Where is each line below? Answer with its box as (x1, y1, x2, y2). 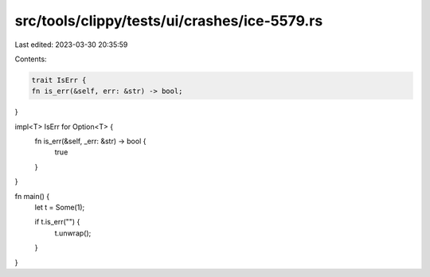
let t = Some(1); (34, 203, 85, 213)
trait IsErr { (31, 76, 87, 84)
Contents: (14, 54, 47, 64)
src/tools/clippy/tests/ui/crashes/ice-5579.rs (14, 12, 323, 29)
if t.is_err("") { (34, 217, 80, 227)
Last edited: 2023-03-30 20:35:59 (14, 40, 128, 49)
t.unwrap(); (54, 228, 92, 238)
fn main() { (14, 191, 50, 201)
